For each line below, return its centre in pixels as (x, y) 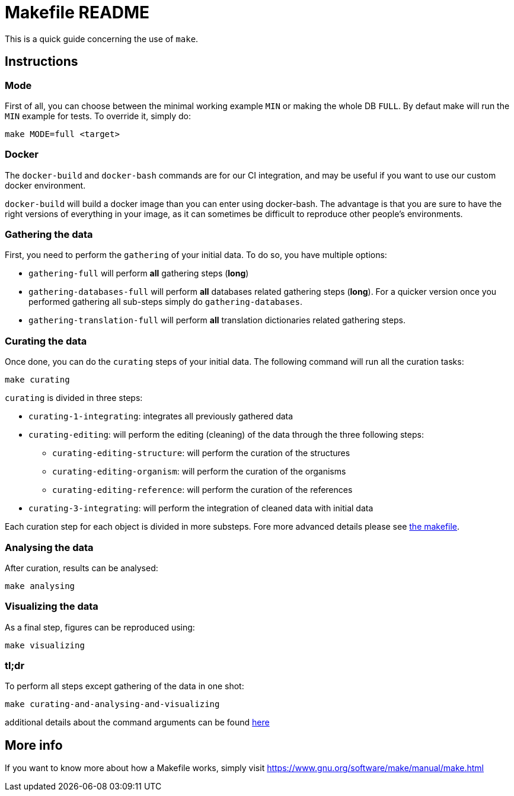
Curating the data (46, 341)
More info (34, 745)
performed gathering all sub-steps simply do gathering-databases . (166, 302)
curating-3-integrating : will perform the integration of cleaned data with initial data (201, 508)
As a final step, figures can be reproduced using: (100, 627)
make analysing (40, 586)
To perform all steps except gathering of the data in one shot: (124, 686)
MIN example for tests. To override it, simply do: (98, 116)
